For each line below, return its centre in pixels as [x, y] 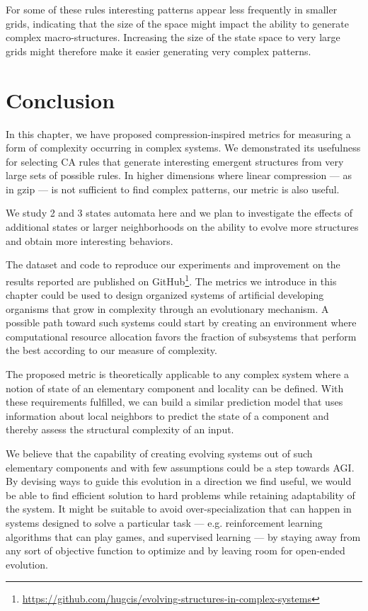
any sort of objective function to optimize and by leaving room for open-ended [176, 550]
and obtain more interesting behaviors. [90, 240]
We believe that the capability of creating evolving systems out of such [159, 453]
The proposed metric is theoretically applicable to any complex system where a [177, 374]
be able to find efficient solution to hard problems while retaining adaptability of [180, 495]
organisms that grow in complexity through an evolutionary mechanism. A [167, 308]
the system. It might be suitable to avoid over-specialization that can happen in [179, 509]
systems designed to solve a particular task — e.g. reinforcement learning [164, 523]
